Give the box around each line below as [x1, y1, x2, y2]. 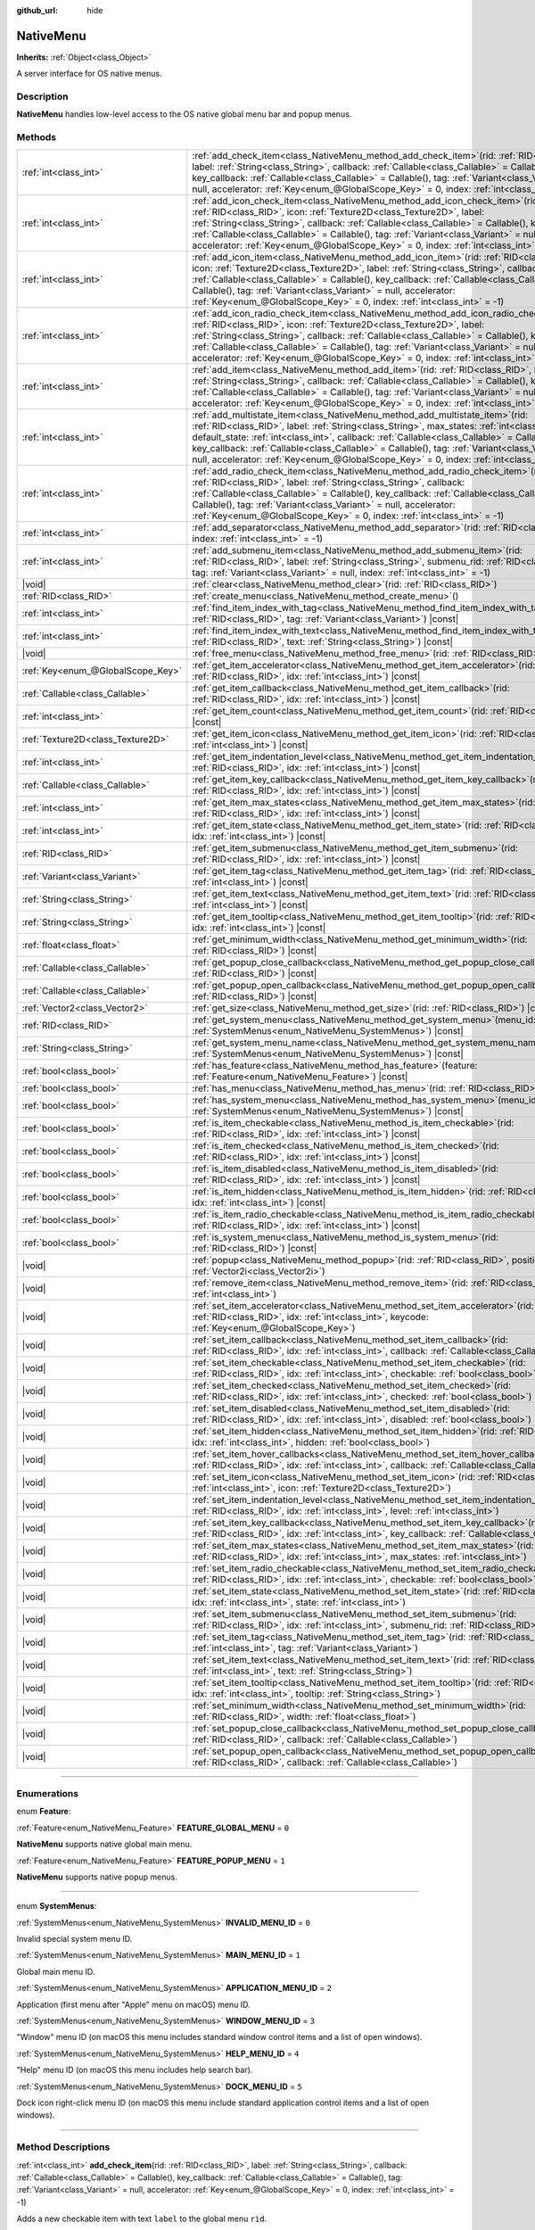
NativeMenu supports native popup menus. [16, 1871, 177, 1882]
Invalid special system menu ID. [16, 1934, 133, 1945]
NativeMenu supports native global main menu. [16, 1838, 193, 1850]
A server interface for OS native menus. [16, 68, 162, 79]
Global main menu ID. [16, 1966, 95, 1977]
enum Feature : [16, 1806, 71, 1817]
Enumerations [16, 1787, 79, 1799]
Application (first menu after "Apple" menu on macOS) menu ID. [16, 1999, 251, 2010]
